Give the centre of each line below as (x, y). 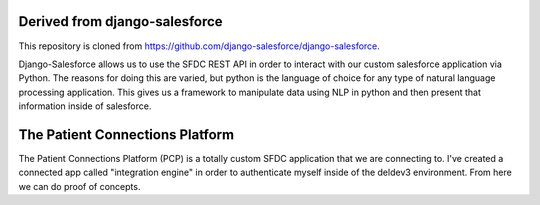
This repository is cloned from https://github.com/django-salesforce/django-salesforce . (199, 46)
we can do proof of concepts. (79, 186)
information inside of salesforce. (85, 106)
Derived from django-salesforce (121, 21)
